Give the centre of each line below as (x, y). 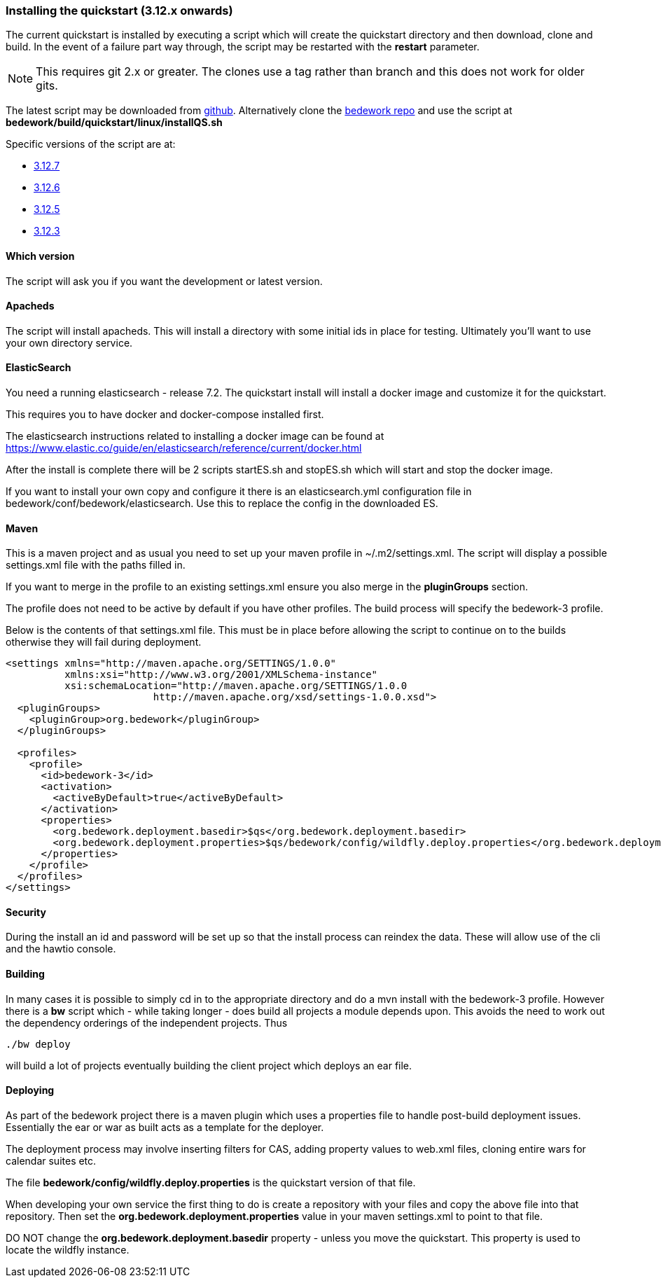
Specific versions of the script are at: (91, 144)
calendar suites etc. (51, 1160)
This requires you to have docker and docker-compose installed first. (165, 415)
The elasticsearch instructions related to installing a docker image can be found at (195, 436)
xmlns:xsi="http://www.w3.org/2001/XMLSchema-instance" (221, 675)
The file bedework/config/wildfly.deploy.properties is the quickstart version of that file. (211, 1182)
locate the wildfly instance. (68, 1249)
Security (26, 912)
